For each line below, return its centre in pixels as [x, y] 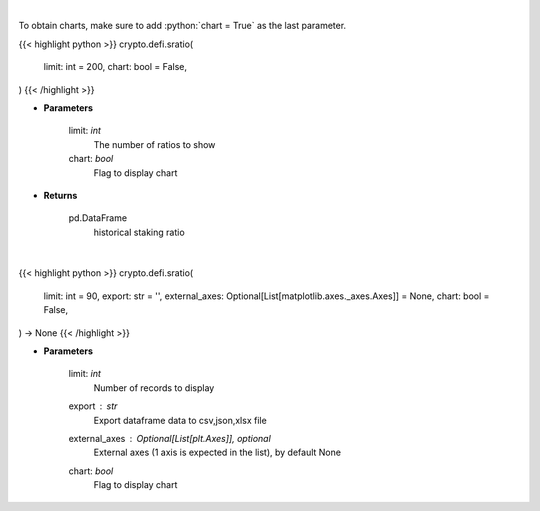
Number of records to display [154, 387]
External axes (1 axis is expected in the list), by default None [217, 452]
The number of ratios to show [154, 144]
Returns [60, 195]
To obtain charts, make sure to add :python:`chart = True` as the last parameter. [182, 26]
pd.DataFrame [98, 218]
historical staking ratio [139, 232]
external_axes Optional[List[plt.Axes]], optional [170, 438]
